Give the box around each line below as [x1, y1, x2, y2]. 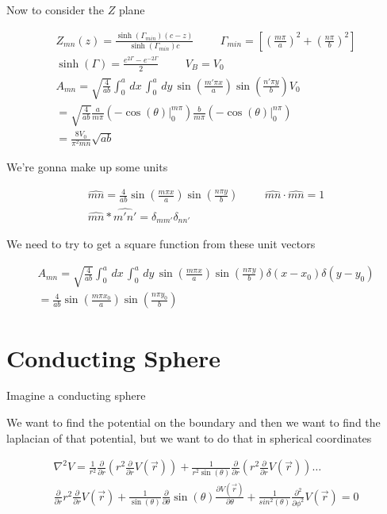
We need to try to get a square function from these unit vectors [6, 236, 316, 252]
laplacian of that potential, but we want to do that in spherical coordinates [6, 429, 372, 446]
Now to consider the [6, 2, 104, 17]
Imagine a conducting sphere [6, 387, 146, 404]
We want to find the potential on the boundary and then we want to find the [6, 414, 381, 431]
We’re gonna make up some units [6, 159, 168, 175]
